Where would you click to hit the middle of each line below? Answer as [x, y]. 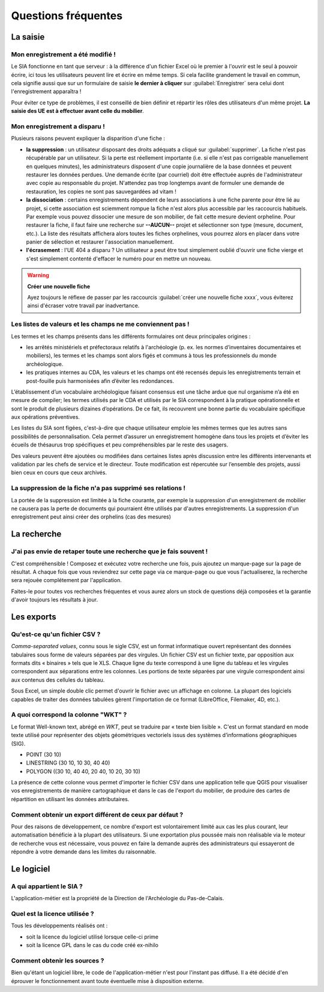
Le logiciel [31, 869]
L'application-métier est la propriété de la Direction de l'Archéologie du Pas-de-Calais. [118, 898]
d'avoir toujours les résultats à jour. [55, 600]
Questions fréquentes [67, 16]
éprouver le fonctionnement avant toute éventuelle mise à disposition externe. [107, 981]
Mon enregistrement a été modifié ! [64, 54]
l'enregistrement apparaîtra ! [46, 92]
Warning [38, 275]
